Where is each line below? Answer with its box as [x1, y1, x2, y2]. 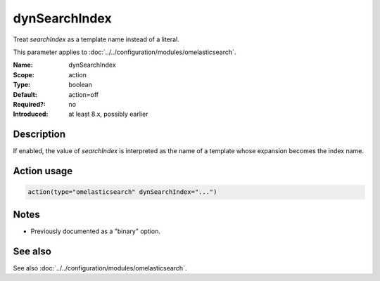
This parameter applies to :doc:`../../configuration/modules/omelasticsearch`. [13, 48, 236, 56]
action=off [68, 90, 99, 98]
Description [13, 129, 66, 140]
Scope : [13, 70, 34, 79]
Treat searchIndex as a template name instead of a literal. [13, 35, 179, 44]
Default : [13, 90, 38, 98]
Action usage [13, 165, 73, 177]
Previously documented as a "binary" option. [30, 227, 161, 235]
